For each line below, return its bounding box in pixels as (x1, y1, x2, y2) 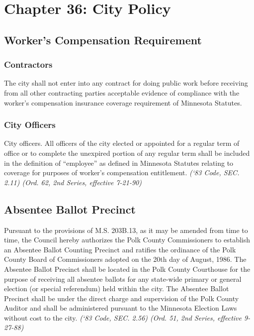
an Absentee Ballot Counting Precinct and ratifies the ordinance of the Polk (4, 244, 236, 254)
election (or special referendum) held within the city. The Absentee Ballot (4, 283, 229, 294)
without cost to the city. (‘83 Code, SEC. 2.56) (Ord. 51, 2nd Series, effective (4, 312, 242, 323)
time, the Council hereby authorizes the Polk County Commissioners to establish (4, 234, 251, 245)
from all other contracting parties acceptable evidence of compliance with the (4, 87, 240, 98)
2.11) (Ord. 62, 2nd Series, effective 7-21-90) (4, 177, 142, 187)
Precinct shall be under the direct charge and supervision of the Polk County (4, 293, 239, 303)
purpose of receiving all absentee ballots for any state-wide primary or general (4, 273, 242, 284)
